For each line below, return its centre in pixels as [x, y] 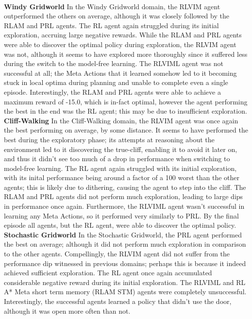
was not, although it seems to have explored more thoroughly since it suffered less [126, 54]
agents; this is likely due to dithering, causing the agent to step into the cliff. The [125, 187]
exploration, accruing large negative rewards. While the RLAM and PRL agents [123, 35]
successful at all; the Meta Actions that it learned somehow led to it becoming [120, 73]
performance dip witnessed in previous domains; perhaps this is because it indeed [125, 263]
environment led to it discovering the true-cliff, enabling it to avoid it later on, [121, 149]
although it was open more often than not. [67, 311]
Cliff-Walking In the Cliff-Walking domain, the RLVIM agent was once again [121, 120]
